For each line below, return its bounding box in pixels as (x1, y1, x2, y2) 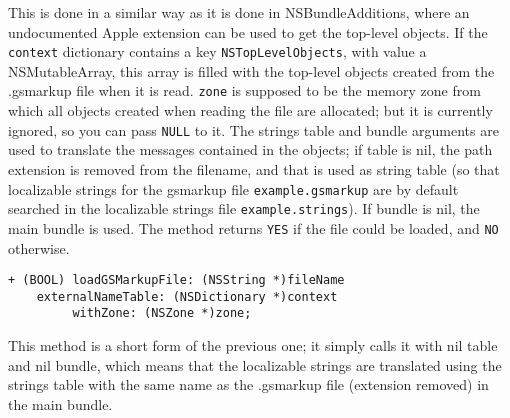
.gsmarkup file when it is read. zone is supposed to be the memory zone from (8, 80, 481, 101)
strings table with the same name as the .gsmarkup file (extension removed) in (8, 374, 489, 395)
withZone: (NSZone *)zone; (72, 306, 252, 321)
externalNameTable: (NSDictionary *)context (36, 289, 338, 304)
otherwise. (8, 237, 70, 258)
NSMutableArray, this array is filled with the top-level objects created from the (8, 60, 495, 81)
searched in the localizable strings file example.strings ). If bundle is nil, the (8, 198, 480, 219)
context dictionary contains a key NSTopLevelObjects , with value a (8, 41, 427, 62)
